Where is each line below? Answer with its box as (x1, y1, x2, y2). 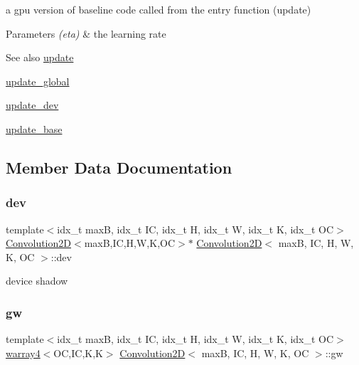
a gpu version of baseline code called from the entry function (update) (6, 2, 311, 16)
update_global (6, 73, 70, 88)
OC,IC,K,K (53, 345, 103, 360)
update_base (6, 121, 63, 136)
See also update (6, 50, 74, 65)
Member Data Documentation (6, 156, 232, 178)
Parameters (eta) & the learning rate (6, 26, 166, 41)
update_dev (6, 97, 59, 112)
